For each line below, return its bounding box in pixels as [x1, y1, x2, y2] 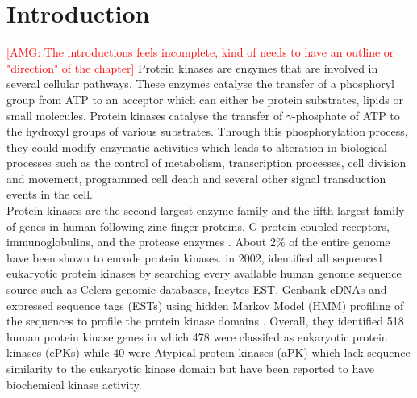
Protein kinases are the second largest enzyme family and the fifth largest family [6, 202, 405, 219]
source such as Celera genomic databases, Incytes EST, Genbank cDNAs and [6, 281, 387, 298]
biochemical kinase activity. [6, 375, 142, 392]
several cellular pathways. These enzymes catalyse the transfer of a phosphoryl [6, 75, 394, 92]
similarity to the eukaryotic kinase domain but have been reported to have [6, 360, 375, 376]
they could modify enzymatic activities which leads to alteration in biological [6, 138, 387, 155]
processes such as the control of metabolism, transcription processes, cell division [6, 154, 407, 171]
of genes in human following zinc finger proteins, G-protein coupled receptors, [6, 217, 390, 234]
